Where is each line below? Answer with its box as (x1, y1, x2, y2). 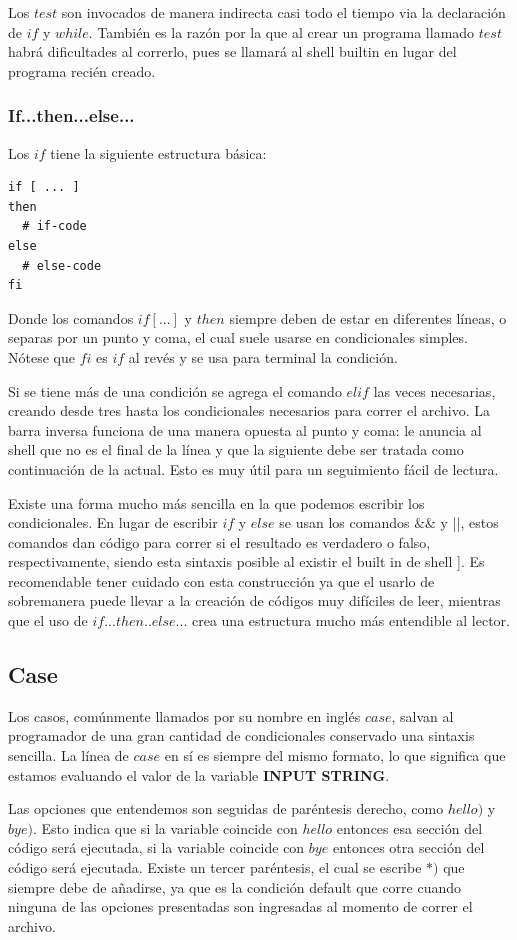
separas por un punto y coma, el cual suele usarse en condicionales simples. (8, 327, 468, 348)
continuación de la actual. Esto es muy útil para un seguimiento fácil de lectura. (8, 458, 499, 479)
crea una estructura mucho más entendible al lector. (191, 610, 510, 631)
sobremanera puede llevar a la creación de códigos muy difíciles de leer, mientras (8, 590, 501, 611)
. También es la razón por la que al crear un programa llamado (88, 21, 475, 42)
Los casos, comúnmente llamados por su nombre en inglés (8, 705, 361, 726)
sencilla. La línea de (8, 745, 129, 766)
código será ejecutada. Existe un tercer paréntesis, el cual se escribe (8, 857, 422, 878)
